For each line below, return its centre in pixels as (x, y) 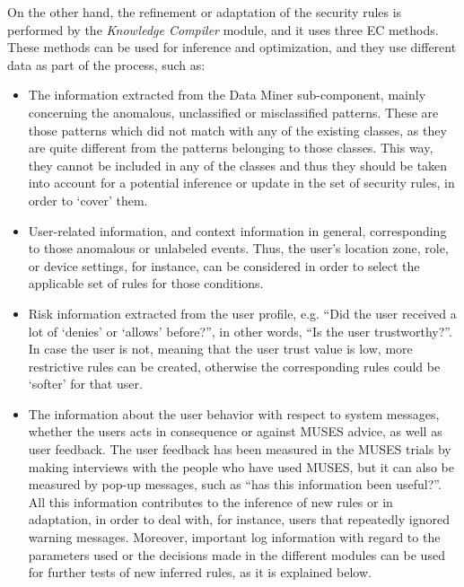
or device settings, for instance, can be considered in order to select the (224, 265)
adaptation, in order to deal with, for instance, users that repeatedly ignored (239, 519)
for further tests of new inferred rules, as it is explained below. (200, 572)
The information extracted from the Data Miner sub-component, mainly (227, 95)
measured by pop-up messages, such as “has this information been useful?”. (235, 484)
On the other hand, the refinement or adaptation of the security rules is (205, 12)
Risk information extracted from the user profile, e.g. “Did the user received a (242, 313)
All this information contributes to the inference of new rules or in (210, 501)
